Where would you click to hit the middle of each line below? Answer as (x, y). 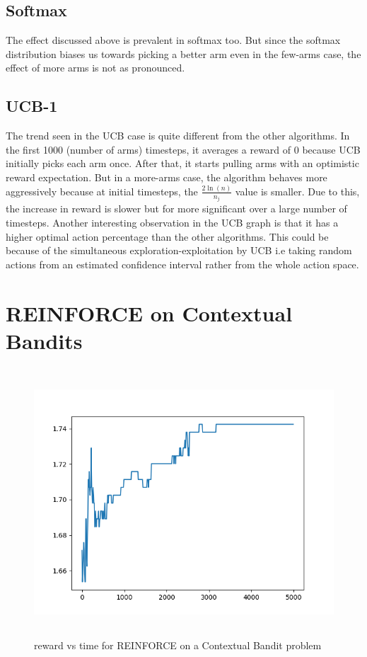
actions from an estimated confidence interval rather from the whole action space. (182, 264)
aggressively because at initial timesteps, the (102, 191)
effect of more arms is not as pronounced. (95, 68)
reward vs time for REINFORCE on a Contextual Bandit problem (178, 645)
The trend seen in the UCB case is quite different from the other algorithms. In (178, 136)
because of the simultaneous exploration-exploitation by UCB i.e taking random (179, 250)
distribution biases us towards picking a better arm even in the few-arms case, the (183, 53)
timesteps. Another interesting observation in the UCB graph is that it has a (172, 222)
